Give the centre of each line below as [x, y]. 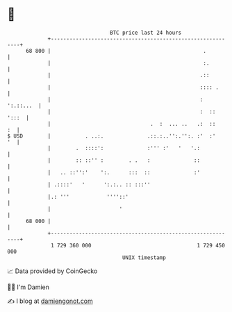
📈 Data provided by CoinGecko [52, 271]
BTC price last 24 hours [146, 33]
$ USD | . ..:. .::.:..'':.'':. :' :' [111, 136]
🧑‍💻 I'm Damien [28, 287]
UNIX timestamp [144, 257]
